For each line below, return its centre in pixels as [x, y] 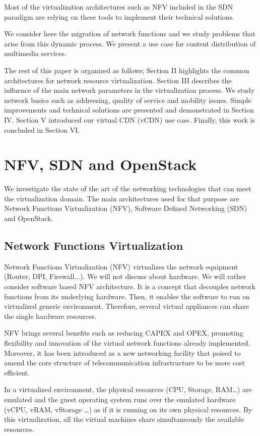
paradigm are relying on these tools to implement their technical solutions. [119, 16]
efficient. [17, 372]
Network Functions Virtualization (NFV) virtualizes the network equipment [121, 266]
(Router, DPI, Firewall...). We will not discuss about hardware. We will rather [125, 276]
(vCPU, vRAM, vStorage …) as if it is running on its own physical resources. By [128, 409]
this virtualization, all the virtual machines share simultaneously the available [124, 419]
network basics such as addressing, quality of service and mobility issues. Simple [128, 100]
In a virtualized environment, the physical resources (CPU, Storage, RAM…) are [128, 389]
